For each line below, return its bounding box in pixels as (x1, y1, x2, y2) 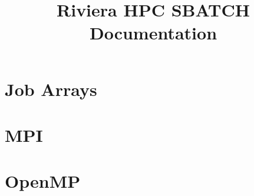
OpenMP (5, 169, 81, 193)
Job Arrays (5, 77, 97, 101)
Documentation (89, 21, 217, 45)
